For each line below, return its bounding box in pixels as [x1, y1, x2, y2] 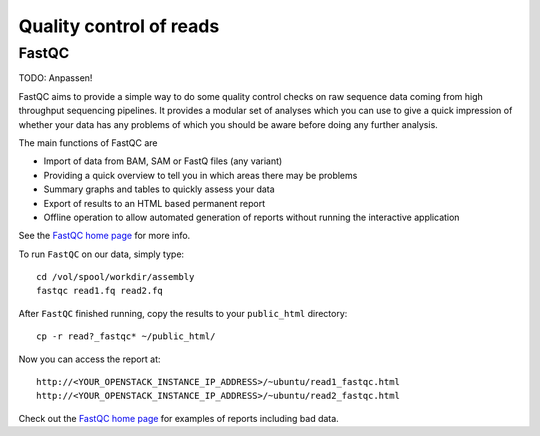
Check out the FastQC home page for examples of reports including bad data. [18, 412, 339, 424]
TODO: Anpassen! [18, 72, 93, 84]
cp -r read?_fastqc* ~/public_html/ [36, 331, 216, 342]
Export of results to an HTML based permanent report [43, 197, 266, 209]
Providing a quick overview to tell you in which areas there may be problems [43, 169, 358, 181]
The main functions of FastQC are [18, 136, 159, 149]
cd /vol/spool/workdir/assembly [36, 271, 195, 283]
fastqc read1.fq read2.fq [36, 285, 164, 297]
